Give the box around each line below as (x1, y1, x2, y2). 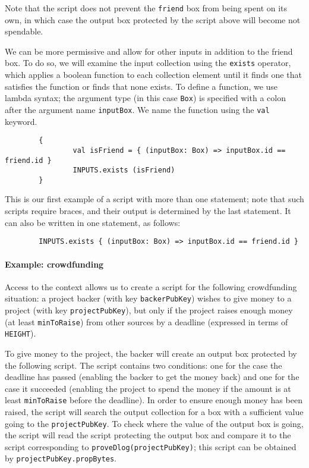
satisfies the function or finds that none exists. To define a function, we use (5, 80, 278, 92)
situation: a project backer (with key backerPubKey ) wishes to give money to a (5, 292, 292, 304)
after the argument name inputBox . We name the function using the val (5, 103, 270, 115)
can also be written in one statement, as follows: (5, 216, 181, 228)
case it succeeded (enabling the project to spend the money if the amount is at (5, 382, 291, 394)
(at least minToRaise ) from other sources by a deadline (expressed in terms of (5, 315, 288, 328)
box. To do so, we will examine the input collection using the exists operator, (5, 56, 291, 69)
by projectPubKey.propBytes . (5, 452, 117, 464)
